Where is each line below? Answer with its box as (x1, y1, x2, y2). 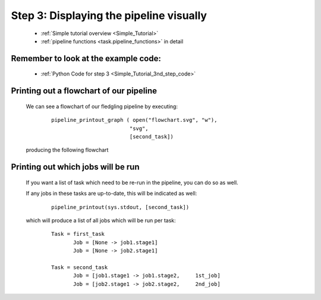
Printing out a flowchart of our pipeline (11, 86, 158, 96)
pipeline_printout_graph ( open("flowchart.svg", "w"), (51, 116, 218, 124)
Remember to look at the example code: (11, 53, 162, 64)
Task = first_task (51, 230, 105, 238)
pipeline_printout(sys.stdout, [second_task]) (51, 204, 190, 210)
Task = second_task (51, 264, 108, 270)
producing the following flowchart (26, 146, 109, 154)
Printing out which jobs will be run (11, 162, 140, 172)
